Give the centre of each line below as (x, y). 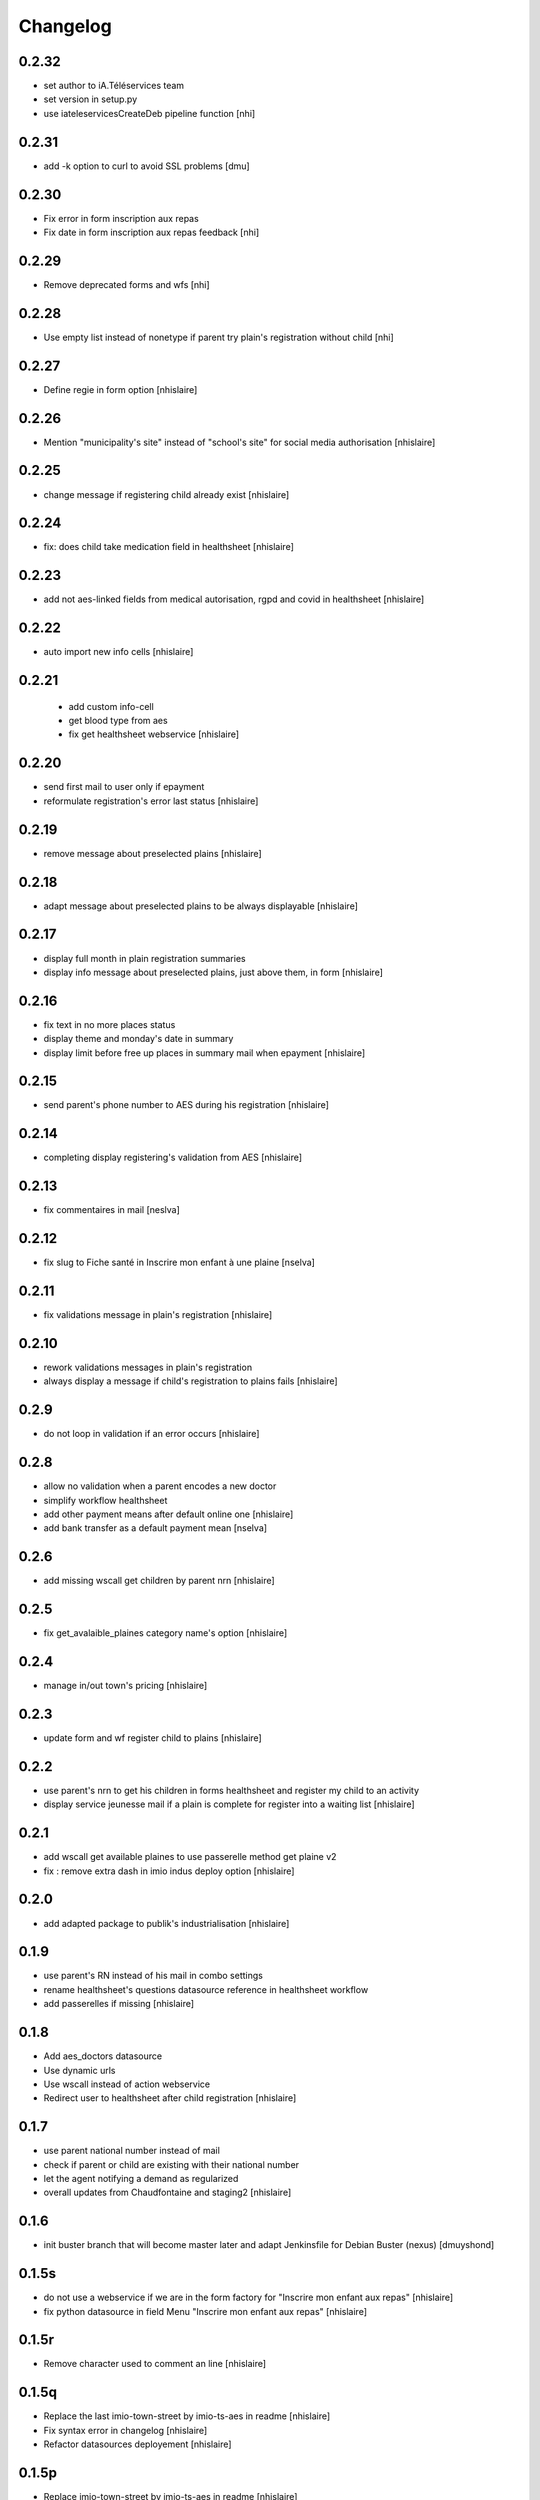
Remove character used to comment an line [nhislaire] (155, 2364)
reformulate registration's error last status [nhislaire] (151, 801)
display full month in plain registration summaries (144, 958)
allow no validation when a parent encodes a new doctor (160, 1486)
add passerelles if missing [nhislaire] (119, 2004)
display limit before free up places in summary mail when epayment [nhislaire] (204, 1052)
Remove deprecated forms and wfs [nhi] (126, 284)
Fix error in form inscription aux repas (121, 218)
